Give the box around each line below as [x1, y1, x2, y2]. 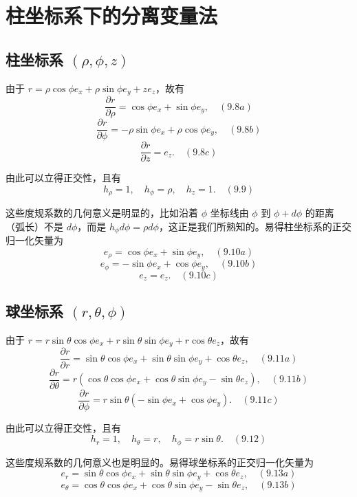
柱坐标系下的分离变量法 [6, 1, 218, 30]
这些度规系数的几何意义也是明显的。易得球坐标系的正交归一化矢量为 [6, 454, 314, 469]
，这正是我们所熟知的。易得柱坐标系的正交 [158, 219, 351, 233]
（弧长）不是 [6, 219, 63, 233]
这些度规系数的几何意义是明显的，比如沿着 [6, 206, 198, 220]
